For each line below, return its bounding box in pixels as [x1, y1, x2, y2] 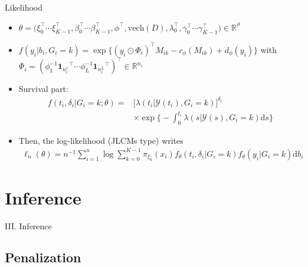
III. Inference [5, 219, 52, 232]
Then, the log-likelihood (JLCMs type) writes [18, 134, 184, 146]
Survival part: [18, 83, 68, 95]
